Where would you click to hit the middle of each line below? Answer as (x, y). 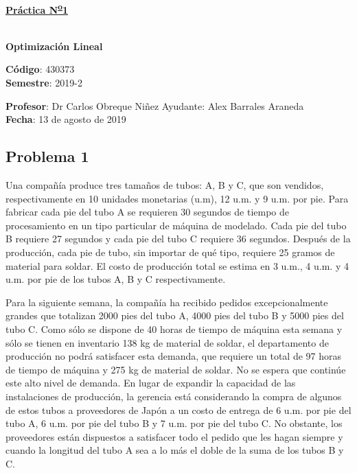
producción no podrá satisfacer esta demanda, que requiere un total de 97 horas (174, 356)
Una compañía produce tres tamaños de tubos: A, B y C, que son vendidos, (165, 185)
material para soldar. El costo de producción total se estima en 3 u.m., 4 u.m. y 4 (177, 265)
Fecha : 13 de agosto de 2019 (66, 119)
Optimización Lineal (54, 46)
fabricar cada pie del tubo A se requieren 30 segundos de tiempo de (147, 212)
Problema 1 (47, 156)
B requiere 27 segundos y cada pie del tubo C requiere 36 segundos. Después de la (178, 239)
